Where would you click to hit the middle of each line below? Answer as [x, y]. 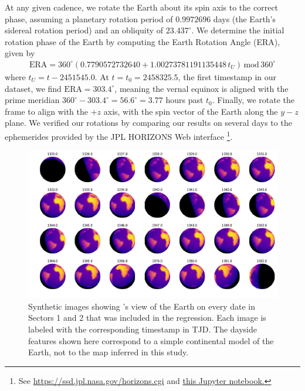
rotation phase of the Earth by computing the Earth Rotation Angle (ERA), [143, 41]
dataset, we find [33, 88]
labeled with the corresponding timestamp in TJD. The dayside [143, 329]
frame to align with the [46, 111]
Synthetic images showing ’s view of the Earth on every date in [142, 306]
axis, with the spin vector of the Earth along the [191, 111]
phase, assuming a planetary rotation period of [89, 18]
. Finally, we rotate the [253, 100]
